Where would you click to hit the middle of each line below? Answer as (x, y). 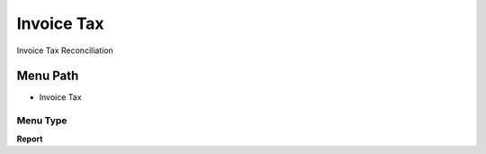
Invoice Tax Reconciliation (65, 50)
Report (30, 139)
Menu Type (42, 121)
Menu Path (48, 76)
